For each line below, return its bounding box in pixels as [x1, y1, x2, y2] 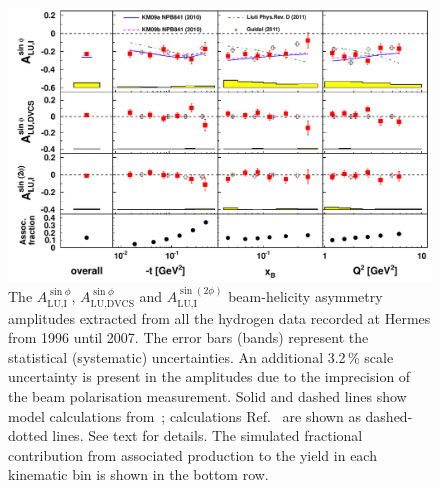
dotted [8, 425, 48, 446]
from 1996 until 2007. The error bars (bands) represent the [8, 327, 369, 348]
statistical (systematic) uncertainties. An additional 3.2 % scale [8, 346, 394, 367]
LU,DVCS [90, 298, 135, 309]
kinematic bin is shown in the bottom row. [8, 464, 269, 485]
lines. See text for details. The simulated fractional [52, 425, 363, 446]
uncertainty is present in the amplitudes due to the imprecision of [8, 366, 411, 387]
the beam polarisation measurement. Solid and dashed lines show [8, 385, 407, 406]
